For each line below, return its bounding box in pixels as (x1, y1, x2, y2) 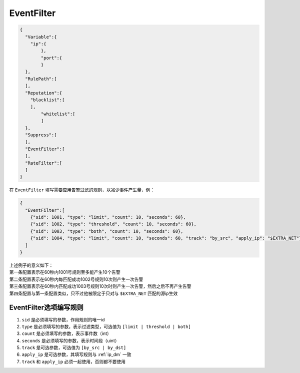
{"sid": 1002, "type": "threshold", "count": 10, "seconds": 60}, (30, 221, 197, 227)
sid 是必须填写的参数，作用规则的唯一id (21, 316, 105, 322)
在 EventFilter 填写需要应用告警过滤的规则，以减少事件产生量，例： (9, 187, 155, 193)
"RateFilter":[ (25, 160, 62, 166)
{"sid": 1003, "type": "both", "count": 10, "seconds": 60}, (30, 228, 183, 234)
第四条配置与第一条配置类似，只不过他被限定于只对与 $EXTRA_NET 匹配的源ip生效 (9, 290, 178, 296)
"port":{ (40, 55, 62, 61)
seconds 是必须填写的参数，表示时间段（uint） (21, 337, 119, 343)
